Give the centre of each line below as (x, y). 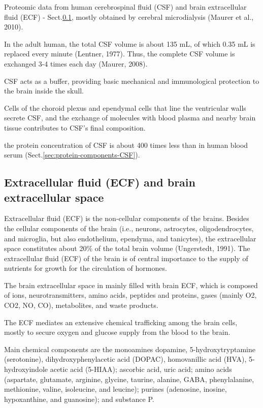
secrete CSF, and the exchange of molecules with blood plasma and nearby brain (130, 118)
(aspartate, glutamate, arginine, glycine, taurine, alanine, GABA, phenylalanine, (129, 379)
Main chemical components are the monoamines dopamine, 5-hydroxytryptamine (130, 349)
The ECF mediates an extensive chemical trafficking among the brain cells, (121, 322)
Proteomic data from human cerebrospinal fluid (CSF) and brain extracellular (125, 7)
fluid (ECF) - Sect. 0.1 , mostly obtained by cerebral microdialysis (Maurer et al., (129, 17)
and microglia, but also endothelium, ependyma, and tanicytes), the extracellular (130, 238)
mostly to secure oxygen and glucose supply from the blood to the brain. (117, 332)
